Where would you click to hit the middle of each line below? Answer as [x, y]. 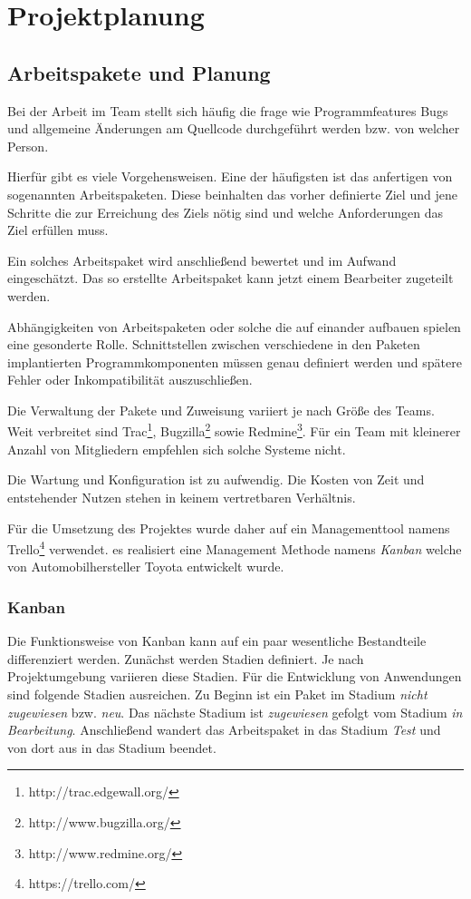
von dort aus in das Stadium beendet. [112, 747]
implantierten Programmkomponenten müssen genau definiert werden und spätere [235, 362]
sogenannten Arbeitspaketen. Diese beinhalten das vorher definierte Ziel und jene [232, 194]
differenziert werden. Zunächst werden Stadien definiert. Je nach [186, 658]
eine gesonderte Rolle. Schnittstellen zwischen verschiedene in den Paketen [214, 344]
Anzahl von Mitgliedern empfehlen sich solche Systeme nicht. [177, 449]
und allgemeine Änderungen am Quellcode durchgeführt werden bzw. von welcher [234, 128]
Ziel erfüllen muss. [58, 230]
